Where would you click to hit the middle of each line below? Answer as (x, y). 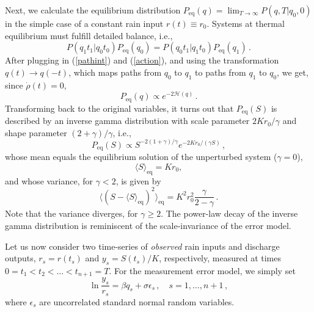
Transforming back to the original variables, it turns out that (119, 108)
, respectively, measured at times (220, 258)
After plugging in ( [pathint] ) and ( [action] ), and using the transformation (142, 60)
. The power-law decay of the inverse (229, 213)
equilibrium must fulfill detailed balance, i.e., (89, 35)
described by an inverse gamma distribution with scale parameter (127, 121)
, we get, (293, 72)
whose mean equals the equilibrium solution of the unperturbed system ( (141, 157)
